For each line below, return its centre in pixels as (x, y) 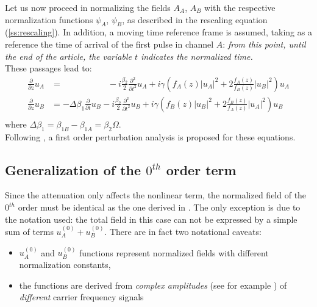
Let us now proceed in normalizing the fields (88, 7)
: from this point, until (264, 44)
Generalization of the (73, 169)
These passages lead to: (48, 68)
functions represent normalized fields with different (174, 252)
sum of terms (29, 232)
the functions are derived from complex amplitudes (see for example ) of (153, 285)
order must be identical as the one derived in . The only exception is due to (159, 207)
